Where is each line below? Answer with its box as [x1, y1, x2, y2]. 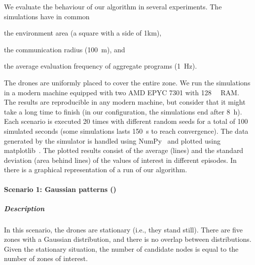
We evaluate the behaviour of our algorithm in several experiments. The [4, 1, 222, 11]
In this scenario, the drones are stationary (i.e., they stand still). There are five [4, 224, 243, 234]
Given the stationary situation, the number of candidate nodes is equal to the [4, 243, 239, 254]
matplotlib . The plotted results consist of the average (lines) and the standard [4, 145, 244, 155]
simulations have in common [4, 11, 90, 21]
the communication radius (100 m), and [4, 44, 125, 54]
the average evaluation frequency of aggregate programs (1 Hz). [4, 61, 197, 71]
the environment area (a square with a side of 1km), [4, 28, 162, 38]
